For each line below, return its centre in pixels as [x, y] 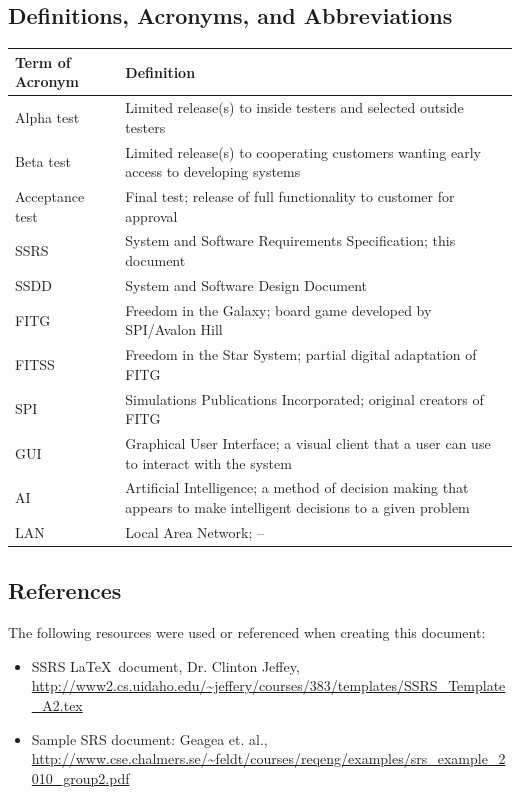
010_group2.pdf [80, 777]
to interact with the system [208, 462]
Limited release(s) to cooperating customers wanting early [303, 151]
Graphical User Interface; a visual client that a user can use [308, 443]
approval [151, 215]
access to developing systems [213, 171]
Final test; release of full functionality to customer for [290, 196]
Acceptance [50, 196]
